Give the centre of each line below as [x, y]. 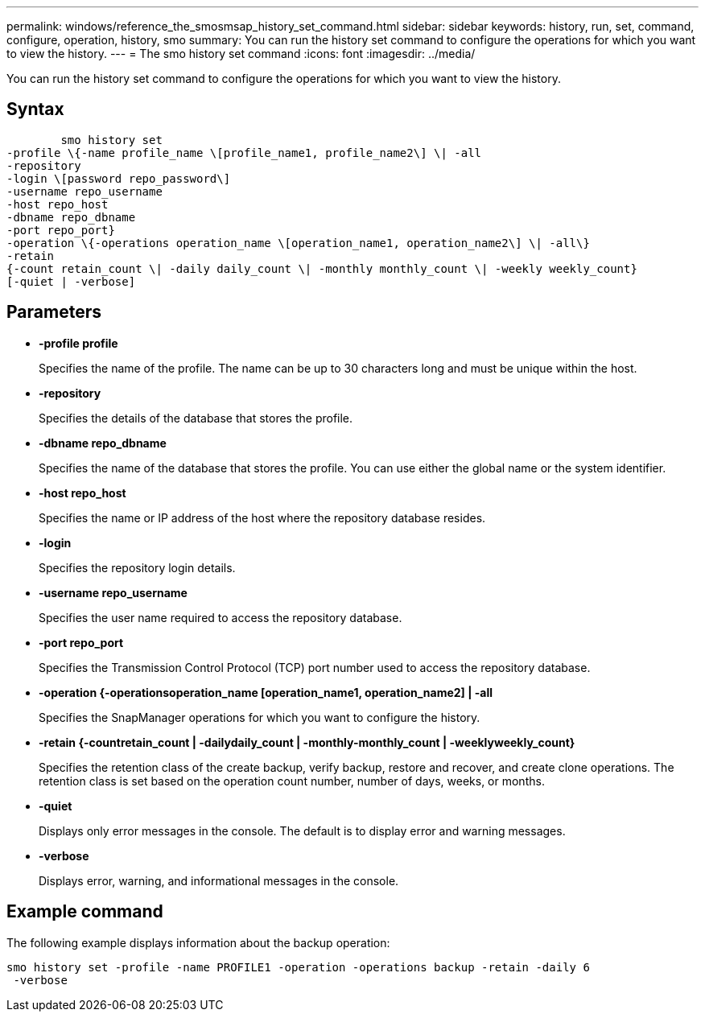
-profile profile [78, 343]
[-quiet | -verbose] [71, 281]
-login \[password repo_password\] [119, 178]
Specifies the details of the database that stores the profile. [196, 418]
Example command [85, 912]
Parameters [54, 312]
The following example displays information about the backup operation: [198, 942]
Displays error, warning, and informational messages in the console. [219, 880]
